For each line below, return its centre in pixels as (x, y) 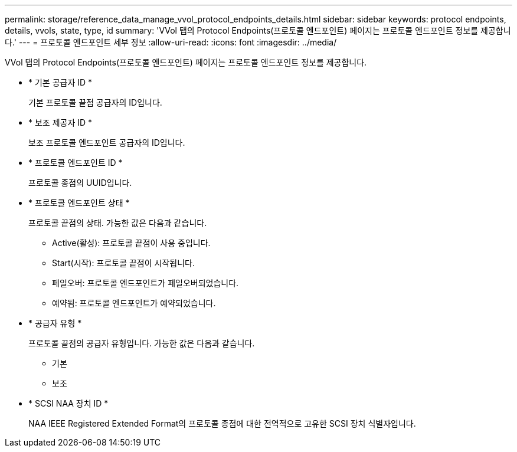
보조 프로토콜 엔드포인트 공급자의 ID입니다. (107, 143)
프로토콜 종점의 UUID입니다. (80, 183)
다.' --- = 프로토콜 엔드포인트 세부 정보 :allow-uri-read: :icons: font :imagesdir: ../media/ (171, 42)
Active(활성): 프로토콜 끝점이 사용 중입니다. (131, 243)
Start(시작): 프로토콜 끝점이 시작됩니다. (123, 263)
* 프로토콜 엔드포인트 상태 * (79, 203)
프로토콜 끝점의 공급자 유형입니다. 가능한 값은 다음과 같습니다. (142, 343)
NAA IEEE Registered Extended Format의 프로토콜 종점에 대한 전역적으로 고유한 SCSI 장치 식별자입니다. (222, 423)
